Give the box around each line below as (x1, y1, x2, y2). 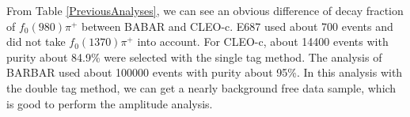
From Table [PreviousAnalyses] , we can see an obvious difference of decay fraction (6, 2, 404, 18)
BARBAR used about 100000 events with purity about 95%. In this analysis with (6, 64, 403, 81)
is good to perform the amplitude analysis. (6, 95, 213, 111)
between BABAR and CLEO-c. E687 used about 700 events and (82, 17, 393, 34)
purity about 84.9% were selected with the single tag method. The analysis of (6, 48, 382, 65)
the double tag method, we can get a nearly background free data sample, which (6, 79, 397, 96)
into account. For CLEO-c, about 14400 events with (137, 33, 389, 50)
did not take (6, 33, 66, 50)
